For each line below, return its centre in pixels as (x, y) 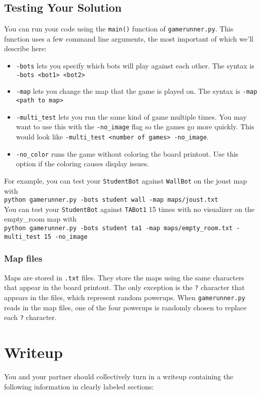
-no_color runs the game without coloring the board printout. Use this (127, 153)
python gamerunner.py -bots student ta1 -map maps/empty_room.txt (119, 228)
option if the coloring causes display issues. (83, 164)
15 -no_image (66, 237)
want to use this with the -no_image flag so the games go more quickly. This (135, 127)
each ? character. (30, 317)
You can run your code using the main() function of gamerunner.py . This (119, 29)
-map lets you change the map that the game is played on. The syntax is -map (137, 91)
